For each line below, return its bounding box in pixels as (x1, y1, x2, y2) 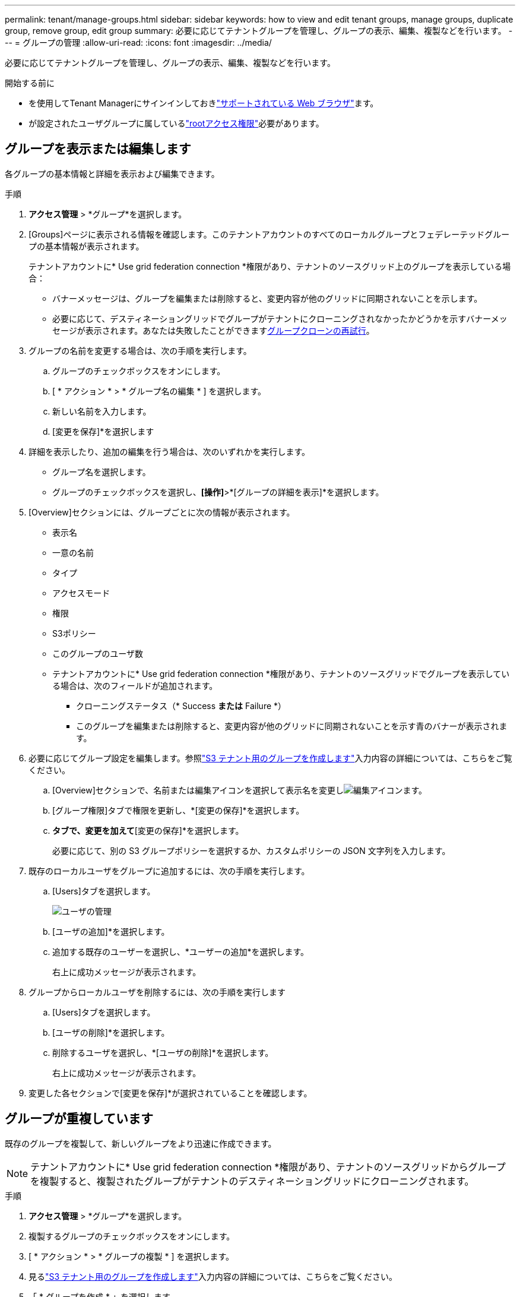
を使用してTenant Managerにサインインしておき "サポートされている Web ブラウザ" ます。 (28, 98, 379, 108)
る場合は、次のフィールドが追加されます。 (52, 680, 218, 691)
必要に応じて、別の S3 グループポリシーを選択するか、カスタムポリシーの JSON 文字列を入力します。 (52, 845, 451, 856)
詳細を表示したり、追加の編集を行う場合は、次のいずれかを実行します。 (28, 446, 310, 457)
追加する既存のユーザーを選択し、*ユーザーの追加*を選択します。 (52, 946, 309, 957)
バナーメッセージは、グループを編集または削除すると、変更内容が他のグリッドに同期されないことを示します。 (52, 293, 483, 303)
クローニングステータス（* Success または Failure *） (76, 700, 287, 711)
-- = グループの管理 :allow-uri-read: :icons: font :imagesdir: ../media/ (5, 37, 272, 48)
